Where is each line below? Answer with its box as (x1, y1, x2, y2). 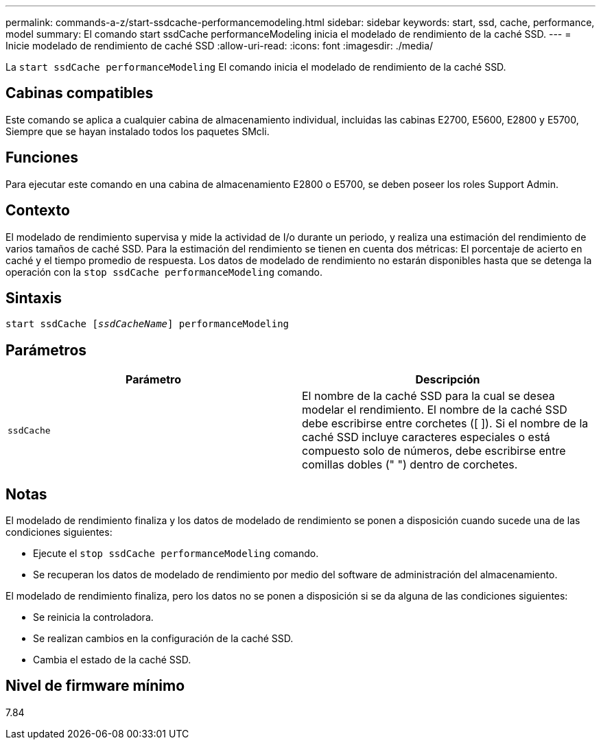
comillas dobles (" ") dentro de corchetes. (302, 458, 518, 472)
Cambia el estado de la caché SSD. (33, 654, 191, 666)
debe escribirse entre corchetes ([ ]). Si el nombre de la (302, 416, 589, 431)
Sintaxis (5, 289, 62, 307)
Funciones (5, 149, 79, 167)
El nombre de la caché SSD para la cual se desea (302, 389, 555, 403)
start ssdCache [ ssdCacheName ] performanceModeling (5, 318, 290, 330)
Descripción (415, 372, 480, 387)
